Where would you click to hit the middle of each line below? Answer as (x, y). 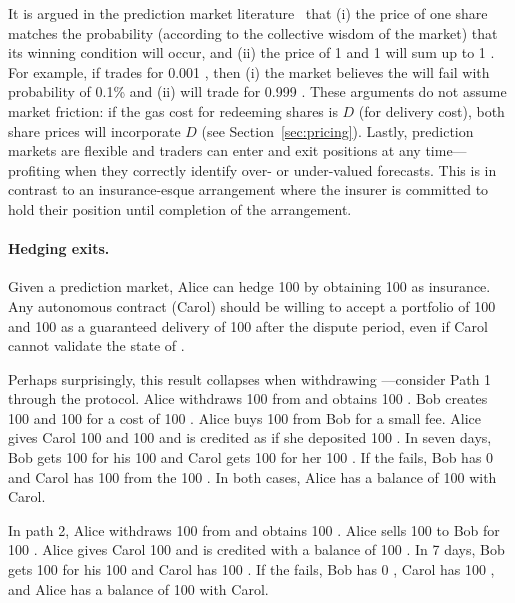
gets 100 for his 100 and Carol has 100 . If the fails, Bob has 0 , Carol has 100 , (251, 569)
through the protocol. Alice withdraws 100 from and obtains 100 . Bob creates (248, 398)
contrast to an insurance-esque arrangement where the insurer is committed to (248, 189)
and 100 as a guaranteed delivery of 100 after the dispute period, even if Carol (248, 325)
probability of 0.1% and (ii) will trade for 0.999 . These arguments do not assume (257, 91)
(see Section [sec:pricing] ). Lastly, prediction (337, 130)
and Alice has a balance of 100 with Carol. (138, 588)
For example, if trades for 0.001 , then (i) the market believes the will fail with (249, 71)
